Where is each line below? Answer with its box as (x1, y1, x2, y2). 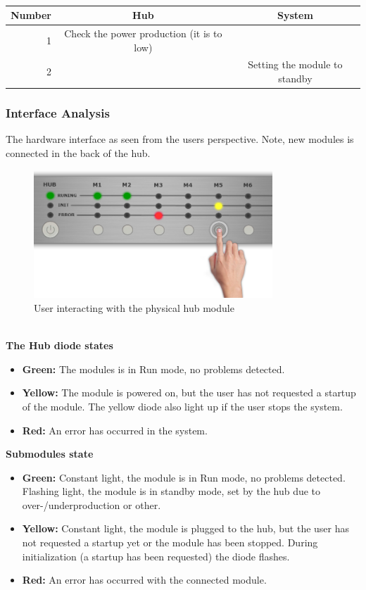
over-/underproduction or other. (22, 497, 161, 512)
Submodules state (6, 446, 94, 461)
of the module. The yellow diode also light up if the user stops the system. (22, 398, 343, 413)
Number (11, 8, 51, 23)
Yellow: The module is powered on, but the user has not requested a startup (22, 385, 356, 400)
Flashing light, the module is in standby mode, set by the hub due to (22, 484, 321, 498)
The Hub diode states (6, 338, 113, 353)
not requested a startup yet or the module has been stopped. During (22, 535, 318, 550)
